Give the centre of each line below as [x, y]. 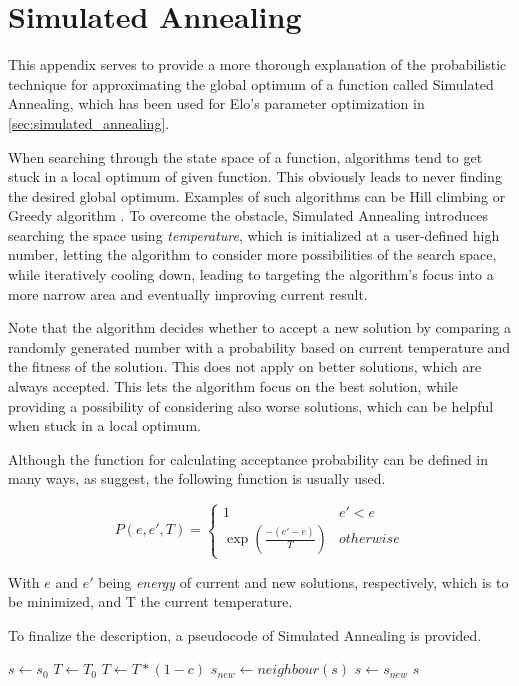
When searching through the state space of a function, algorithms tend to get [245, 156]
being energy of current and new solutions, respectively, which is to [303, 581]
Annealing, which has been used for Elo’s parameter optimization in [216, 103]
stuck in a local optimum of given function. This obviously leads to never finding [255, 176]
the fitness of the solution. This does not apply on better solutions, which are [245, 366]
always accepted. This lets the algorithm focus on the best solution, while [233, 386]
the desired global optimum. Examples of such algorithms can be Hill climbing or [257, 195]
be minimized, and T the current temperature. [150, 601]
